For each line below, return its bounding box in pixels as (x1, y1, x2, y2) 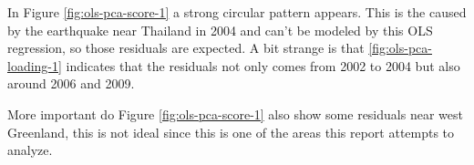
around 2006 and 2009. (7, 74, 135, 93)
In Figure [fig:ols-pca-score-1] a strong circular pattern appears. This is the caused (7, 3, 467, 21)
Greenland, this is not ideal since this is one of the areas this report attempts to (7, 122, 455, 141)
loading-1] (7, 56, 62, 75)
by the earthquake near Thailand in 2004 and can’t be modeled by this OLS (7, 20, 433, 39)
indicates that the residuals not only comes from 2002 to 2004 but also (66, 56, 460, 75)
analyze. (7, 140, 53, 160)
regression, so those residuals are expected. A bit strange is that (7, 38, 365, 57)
